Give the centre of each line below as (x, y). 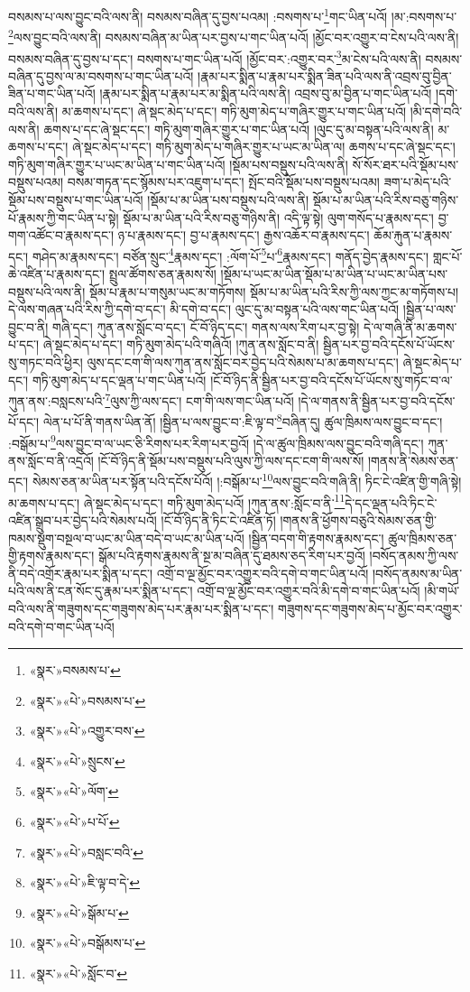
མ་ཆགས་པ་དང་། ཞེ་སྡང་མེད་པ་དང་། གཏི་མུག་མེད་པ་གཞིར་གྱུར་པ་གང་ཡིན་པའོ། (234, 111)
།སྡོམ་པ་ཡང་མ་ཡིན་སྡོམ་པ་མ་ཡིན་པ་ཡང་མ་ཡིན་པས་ (334, 273)
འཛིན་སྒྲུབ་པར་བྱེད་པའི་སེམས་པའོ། (83, 519)
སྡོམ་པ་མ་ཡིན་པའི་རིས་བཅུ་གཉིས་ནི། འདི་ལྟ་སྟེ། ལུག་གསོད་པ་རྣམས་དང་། (278, 217)
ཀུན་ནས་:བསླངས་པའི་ (57, 400)
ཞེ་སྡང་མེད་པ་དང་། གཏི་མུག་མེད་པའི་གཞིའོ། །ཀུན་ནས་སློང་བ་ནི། (181, 344)
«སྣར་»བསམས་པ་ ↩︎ (75, 670)
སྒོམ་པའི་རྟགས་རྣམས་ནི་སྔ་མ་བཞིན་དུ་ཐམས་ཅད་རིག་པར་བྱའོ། (232, 556)
